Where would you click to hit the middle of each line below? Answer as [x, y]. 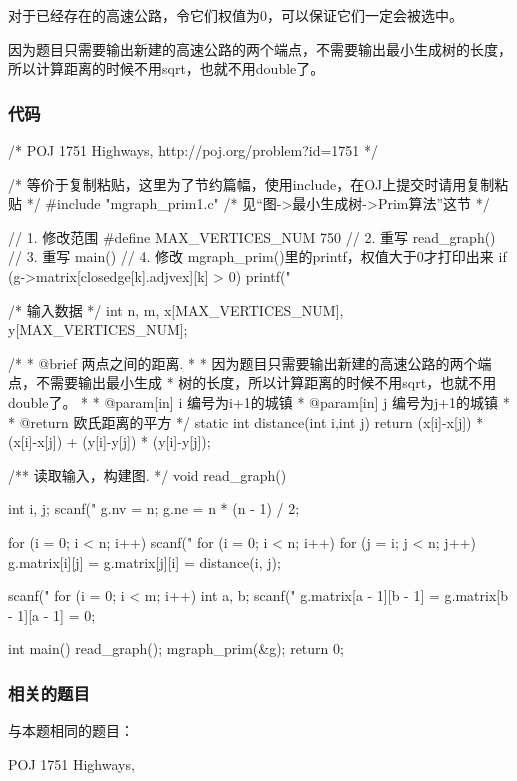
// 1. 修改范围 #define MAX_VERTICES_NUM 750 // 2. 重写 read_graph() [252, 236]
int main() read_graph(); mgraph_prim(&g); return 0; [176, 648]
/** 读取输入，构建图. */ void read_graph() [147, 474]
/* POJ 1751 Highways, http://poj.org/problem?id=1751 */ [193, 150]
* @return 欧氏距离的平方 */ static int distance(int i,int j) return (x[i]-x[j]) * [246, 421]
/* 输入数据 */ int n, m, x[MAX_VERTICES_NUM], [176, 309]
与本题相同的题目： [71, 730]
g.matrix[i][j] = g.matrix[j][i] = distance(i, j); [144, 561]
